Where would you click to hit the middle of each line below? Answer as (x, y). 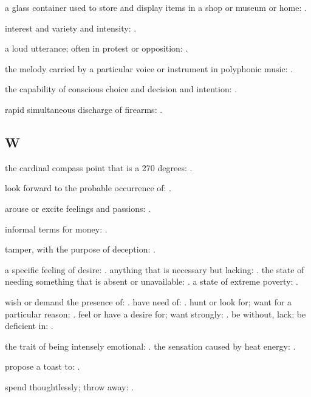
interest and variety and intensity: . (71, 28)
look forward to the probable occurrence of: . (88, 188)
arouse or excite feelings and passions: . (78, 208)
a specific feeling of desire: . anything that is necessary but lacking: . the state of (155, 269)
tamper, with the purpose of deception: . (80, 249)
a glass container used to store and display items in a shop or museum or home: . (156, 7)
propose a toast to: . (43, 366)
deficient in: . (29, 326)
